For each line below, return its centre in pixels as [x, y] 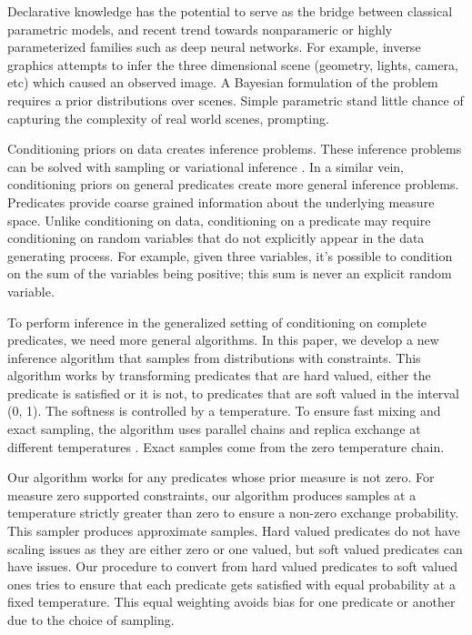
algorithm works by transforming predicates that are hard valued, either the [219, 375]
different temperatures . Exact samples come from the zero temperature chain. [226, 446]
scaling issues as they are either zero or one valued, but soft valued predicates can [235, 548]
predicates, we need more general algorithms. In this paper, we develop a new [223, 340]
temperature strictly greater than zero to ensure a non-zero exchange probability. [233, 513]
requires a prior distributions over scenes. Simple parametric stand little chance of [236, 100]
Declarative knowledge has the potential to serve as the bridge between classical [230, 11]
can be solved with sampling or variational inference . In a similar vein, [206, 166]
